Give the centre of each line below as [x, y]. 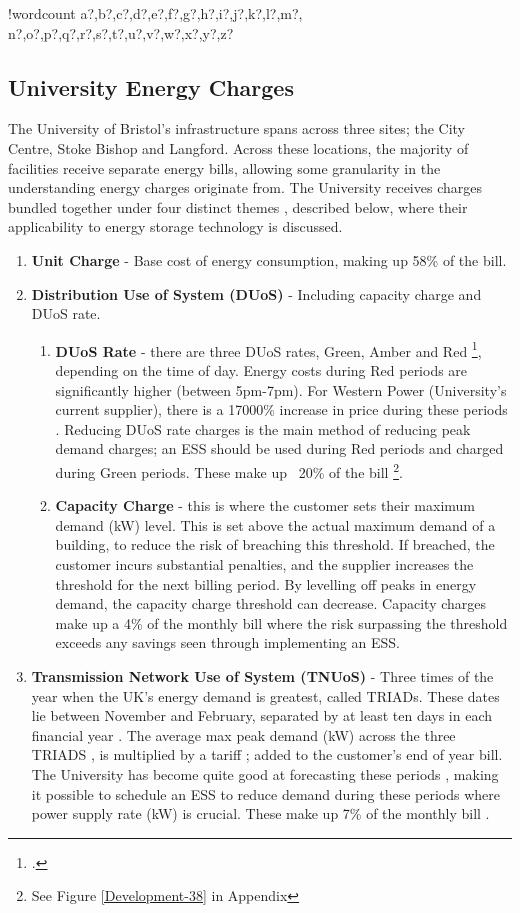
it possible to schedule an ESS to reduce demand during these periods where [265, 793]
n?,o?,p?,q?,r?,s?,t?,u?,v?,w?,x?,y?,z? [121, 32]
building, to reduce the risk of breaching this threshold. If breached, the [275, 544]
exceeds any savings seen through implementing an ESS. [227, 642]
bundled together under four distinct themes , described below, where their [238, 206]
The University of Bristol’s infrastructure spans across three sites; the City [236, 128]
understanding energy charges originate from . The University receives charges [245, 187]
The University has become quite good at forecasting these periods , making [265, 773]
